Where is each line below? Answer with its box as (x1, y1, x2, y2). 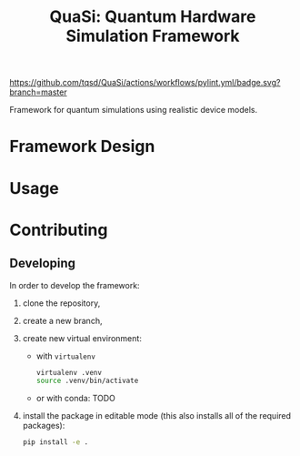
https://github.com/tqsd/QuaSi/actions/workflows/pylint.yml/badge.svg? (9, 77, 281, 88)
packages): (22, 421, 65, 431)
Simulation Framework (65, 25, 240, 46)
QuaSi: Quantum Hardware (49, 6, 256, 27)
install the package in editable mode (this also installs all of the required (22, 410, 292, 421)
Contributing (9, 219, 108, 240)
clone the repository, (22, 298, 101, 309)
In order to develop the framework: (9, 279, 140, 290)
